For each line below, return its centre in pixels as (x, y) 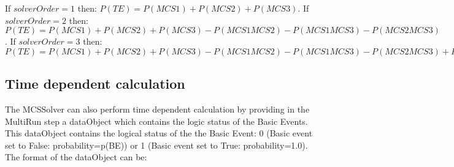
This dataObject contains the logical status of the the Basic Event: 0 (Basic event (159, 133)
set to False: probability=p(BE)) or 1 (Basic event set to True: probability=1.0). (156, 145)
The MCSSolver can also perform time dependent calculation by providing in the (157, 109)
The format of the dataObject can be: (76, 157)
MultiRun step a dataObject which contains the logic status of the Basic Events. (156, 121)
